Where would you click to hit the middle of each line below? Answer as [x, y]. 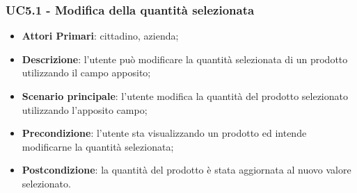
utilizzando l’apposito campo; [85, 109]
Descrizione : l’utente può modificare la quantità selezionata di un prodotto [185, 59]
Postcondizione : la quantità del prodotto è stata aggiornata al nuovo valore [187, 170]
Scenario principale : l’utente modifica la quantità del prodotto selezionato [185, 96]
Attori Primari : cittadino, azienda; [100, 36]
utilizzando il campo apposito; [86, 73]
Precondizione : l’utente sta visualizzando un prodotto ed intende [164, 133]
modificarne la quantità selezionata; [98, 146]
